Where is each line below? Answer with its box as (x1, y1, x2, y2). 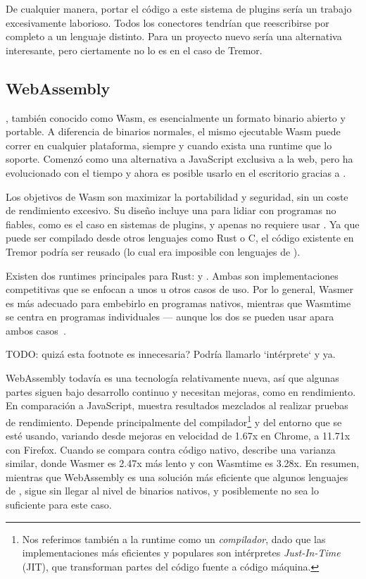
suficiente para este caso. (6, 497, 112, 512)
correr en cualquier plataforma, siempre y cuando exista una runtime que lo (6, 137, 332, 152)
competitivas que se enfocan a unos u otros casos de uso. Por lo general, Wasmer (6, 282, 354, 297)
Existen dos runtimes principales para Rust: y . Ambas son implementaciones (6, 268, 339, 282)
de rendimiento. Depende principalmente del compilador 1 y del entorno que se (6, 412, 342, 429)
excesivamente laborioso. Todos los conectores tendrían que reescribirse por (6, 15, 329, 30)
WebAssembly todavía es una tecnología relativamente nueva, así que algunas (6, 371, 339, 385)
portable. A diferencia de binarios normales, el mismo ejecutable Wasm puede (6, 124, 341, 139)
